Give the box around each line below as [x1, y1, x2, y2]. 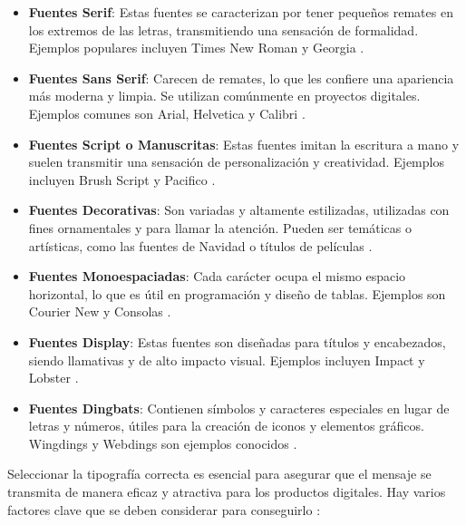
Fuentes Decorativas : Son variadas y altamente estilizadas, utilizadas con [28, 200, 450, 219]
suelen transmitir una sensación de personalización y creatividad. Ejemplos [28, 152, 444, 171]
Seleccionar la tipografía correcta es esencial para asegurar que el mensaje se [7, 464, 432, 483]
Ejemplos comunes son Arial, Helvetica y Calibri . [28, 103, 306, 122]
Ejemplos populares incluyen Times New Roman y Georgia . [28, 38, 364, 57]
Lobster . [28, 368, 79, 387]
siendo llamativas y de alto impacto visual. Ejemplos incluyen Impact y [28, 350, 425, 369]
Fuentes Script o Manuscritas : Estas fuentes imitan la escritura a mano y [28, 134, 460, 153]
